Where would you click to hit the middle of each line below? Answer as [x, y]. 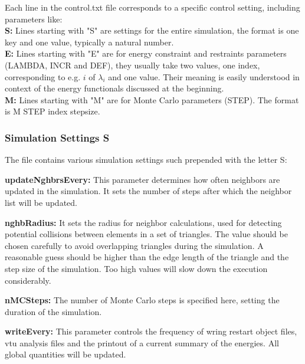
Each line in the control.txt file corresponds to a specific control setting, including [152, 7]
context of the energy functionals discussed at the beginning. [114, 88]
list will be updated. [41, 202]
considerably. [28, 280]
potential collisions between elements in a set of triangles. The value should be [146, 234]
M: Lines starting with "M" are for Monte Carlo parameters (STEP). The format [152, 99]
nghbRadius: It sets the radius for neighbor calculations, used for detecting [143, 222]
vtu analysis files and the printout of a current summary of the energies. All [142, 342]
